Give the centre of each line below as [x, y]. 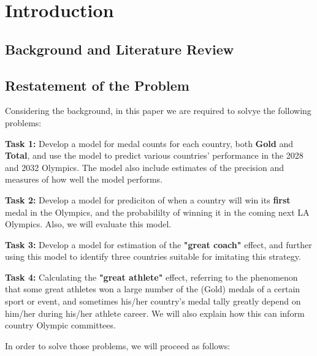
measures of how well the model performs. [84, 179]
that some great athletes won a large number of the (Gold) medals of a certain [153, 289]
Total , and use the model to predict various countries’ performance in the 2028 [154, 155]
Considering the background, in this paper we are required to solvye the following [158, 111]
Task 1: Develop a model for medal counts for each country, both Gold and [149, 143]
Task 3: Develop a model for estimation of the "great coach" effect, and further [158, 244]
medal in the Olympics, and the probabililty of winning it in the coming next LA [157, 212]
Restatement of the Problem [97, 85]
